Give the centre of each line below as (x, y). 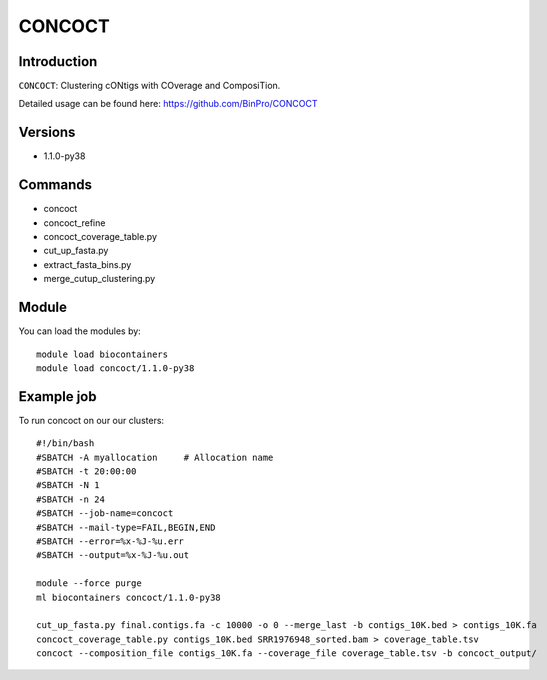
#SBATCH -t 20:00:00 (86, 471)
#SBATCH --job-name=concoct (105, 513)
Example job (57, 396)
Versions (47, 132)
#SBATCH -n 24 (70, 499)
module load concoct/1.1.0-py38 (115, 368)
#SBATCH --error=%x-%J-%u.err (110, 541)
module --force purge (89, 583)
